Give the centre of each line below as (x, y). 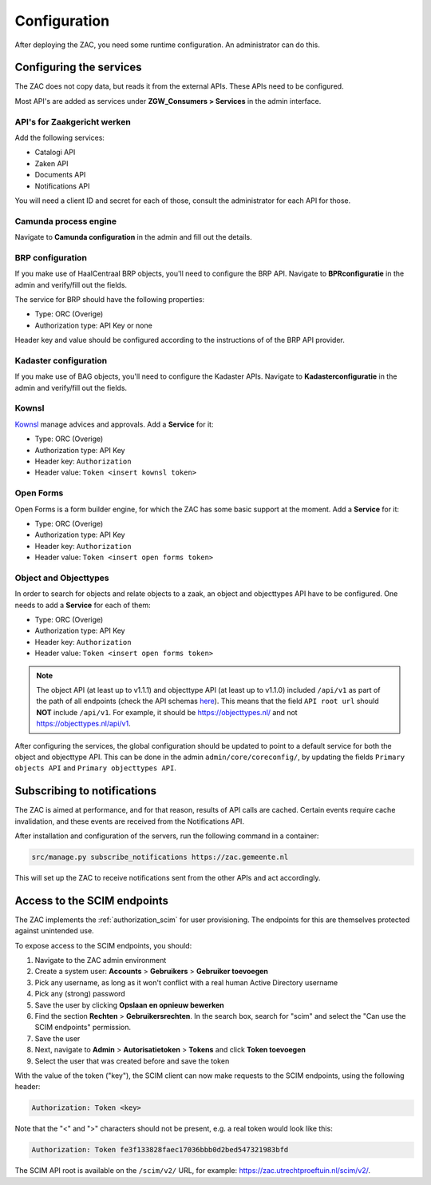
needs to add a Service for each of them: (83, 605)
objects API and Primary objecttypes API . (96, 768)
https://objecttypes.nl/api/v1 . (83, 724)
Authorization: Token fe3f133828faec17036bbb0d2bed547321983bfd (160, 1150)
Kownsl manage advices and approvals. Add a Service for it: (114, 424)
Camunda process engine (66, 221)
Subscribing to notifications (86, 791)
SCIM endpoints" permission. (83, 1028)
